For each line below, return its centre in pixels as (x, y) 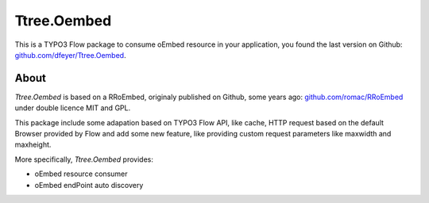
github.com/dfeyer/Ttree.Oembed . (70, 55)
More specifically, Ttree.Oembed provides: (84, 159)
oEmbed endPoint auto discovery (89, 185)
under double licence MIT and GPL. (73, 108)
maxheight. (33, 145)
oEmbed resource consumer (81, 174)
